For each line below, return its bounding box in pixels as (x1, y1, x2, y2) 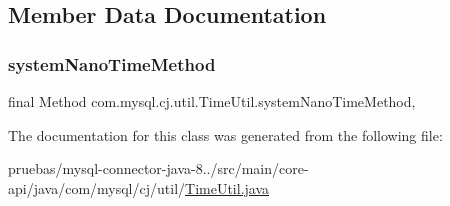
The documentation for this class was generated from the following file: (8, 124, 443, 145)
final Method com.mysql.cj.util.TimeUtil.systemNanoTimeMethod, (8, 91, 416, 111)
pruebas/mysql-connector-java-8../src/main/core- (8, 158, 309, 179)
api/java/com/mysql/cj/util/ (8, 177, 186, 198)
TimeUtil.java (185, 177, 270, 198)
